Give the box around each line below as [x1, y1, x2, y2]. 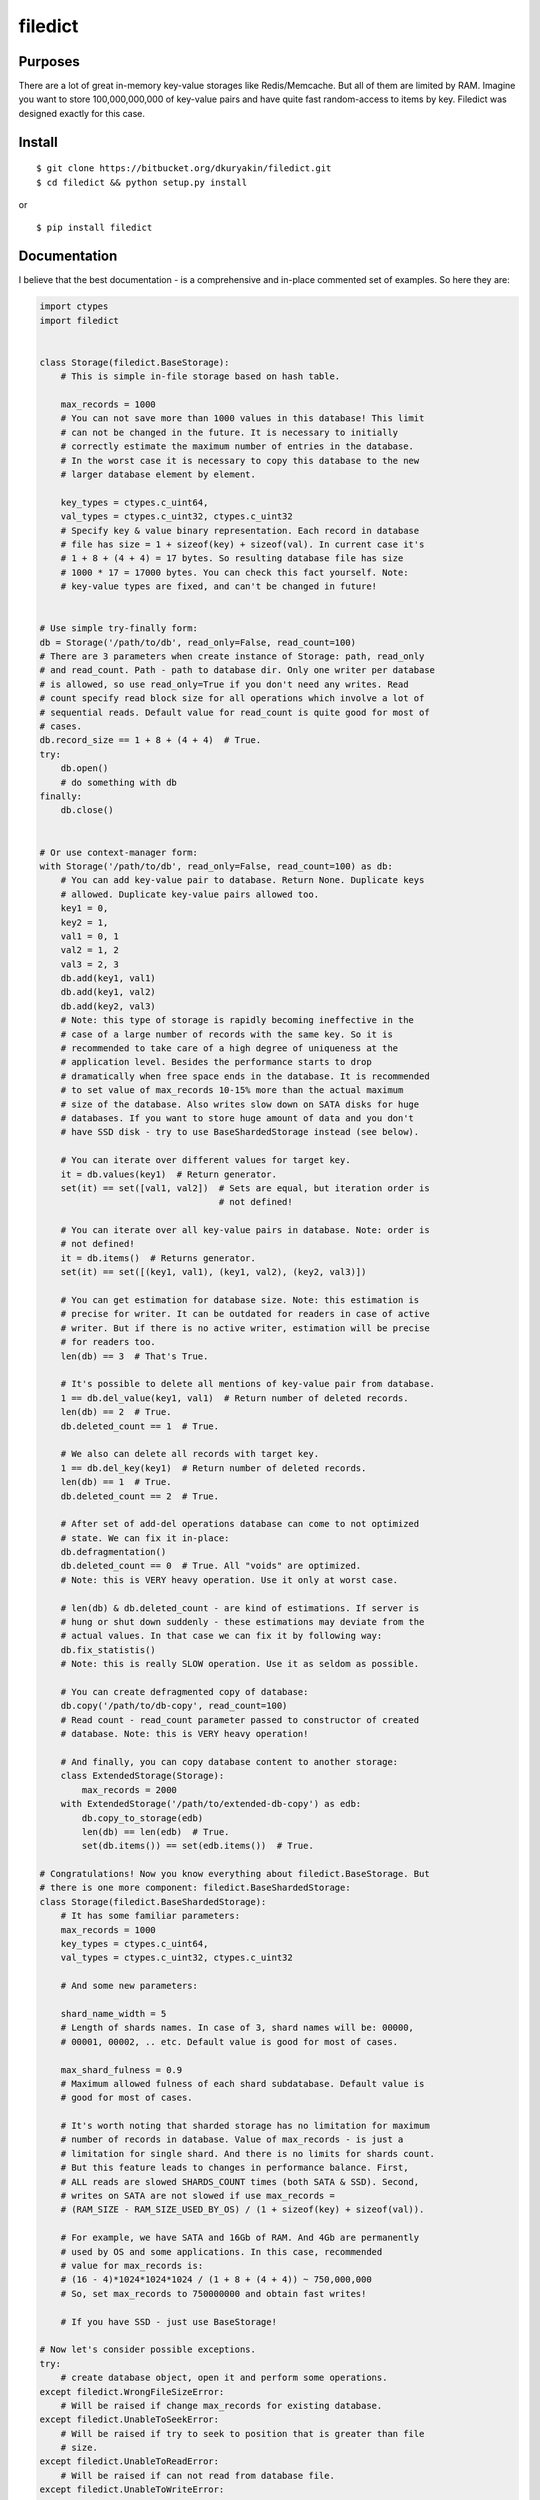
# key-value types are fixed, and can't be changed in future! [60, 581, 378, 592]
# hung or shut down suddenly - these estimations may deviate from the [60, 1616, 425, 1628]
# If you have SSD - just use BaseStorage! [60, 2316, 277, 2327]
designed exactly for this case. [18, 107, 145, 119]
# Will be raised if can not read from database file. [60, 2470, 335, 2481]
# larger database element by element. [60, 469, 257, 480]
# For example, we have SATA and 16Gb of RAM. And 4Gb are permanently [60, 2232, 420, 2244]
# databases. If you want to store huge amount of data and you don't [60, 1112, 415, 1124]
